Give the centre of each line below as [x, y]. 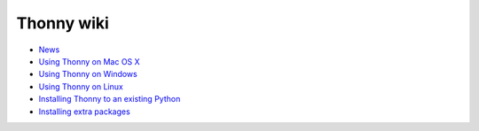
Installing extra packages [84, 112]
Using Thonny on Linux [81, 86]
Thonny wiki [63, 23]
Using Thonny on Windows [88, 74]
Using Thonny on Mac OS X [90, 61]
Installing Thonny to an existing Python [110, 99]
